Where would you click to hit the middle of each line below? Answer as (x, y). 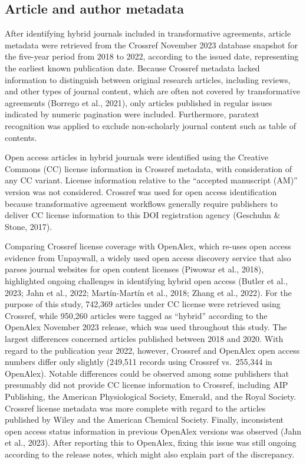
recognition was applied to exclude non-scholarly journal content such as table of (150, 125)
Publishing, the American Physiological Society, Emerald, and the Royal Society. (151, 396)
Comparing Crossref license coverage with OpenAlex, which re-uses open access (148, 246)
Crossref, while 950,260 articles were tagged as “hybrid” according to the (136, 315)
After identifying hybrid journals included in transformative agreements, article (148, 33)
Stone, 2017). (29, 226)
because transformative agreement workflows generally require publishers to (141, 203)
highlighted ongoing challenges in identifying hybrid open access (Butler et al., (147, 281)
